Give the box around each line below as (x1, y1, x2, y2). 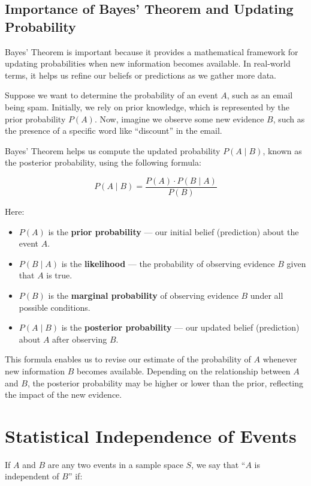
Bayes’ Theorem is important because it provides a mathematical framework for (5, 45, 298, 58)
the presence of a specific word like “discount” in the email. (5, 124, 222, 137)
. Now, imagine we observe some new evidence (94, 112, 264, 125)
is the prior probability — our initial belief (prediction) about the (48, 225, 299, 238)
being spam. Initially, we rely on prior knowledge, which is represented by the (5, 100, 289, 113)
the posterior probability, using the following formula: (5, 156, 201, 169)
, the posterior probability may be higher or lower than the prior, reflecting (27, 376, 304, 389)
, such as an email (227, 89, 293, 101)
